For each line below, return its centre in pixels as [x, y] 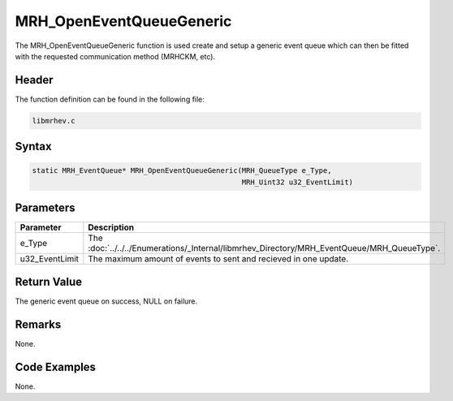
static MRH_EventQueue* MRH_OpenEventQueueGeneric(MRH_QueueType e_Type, [182, 171]
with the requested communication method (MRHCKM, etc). [115, 56]
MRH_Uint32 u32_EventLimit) [297, 182]
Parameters [45, 208]
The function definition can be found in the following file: [110, 99]
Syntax [33, 147]
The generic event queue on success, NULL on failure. [106, 301]
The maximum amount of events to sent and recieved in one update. [218, 259]
